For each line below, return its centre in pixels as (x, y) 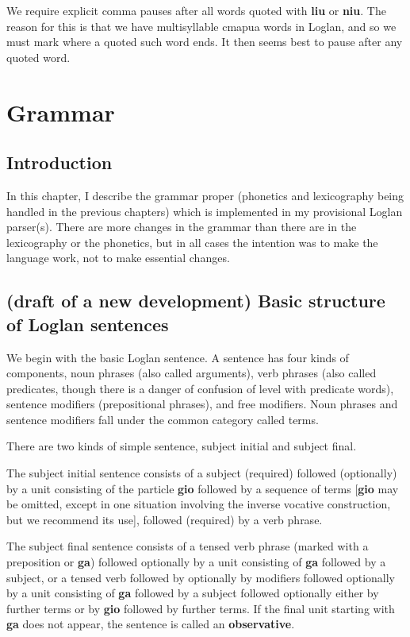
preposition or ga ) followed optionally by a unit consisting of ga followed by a (196, 562)
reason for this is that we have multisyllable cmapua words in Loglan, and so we (201, 26)
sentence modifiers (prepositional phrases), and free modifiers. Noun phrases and (202, 404)
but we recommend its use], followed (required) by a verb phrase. (165, 519)
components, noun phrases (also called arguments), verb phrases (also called (192, 373)
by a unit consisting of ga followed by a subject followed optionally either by (193, 593)
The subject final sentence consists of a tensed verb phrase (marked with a (188, 546)
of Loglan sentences (88, 324)
